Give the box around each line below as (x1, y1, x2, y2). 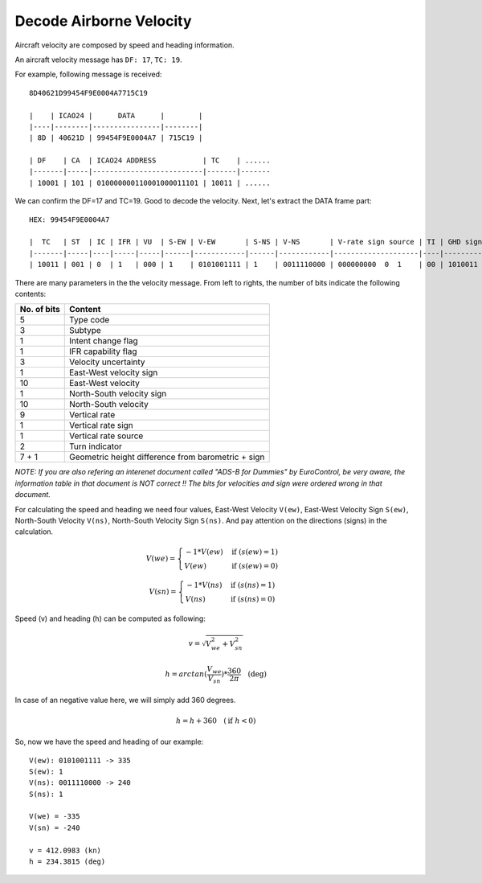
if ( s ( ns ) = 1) (230, 581, 276, 590)
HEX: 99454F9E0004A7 (29, 215, 110, 224)
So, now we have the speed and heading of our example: (14, 737, 204, 747)
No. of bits (19, 304, 60, 315)
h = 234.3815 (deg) (29, 857, 106, 866)
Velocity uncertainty (68, 356, 145, 368)
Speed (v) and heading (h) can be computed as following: (14, 614, 206, 623)
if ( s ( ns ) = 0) (230, 595, 276, 604)
